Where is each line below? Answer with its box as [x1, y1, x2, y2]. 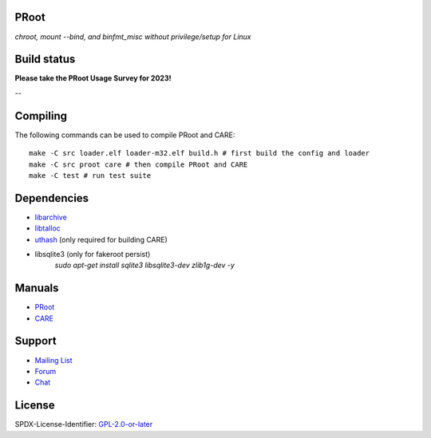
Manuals [14, 282, 59, 295]
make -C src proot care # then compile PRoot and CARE [29, 160, 248, 169]
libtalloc [34, 223, 61, 233]
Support [14, 334, 57, 348]
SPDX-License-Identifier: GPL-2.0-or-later [14, 420, 153, 429]
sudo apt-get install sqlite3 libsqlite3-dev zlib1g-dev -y [54, 260, 235, 270]
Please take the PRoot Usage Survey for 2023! [14, 73, 172, 83]
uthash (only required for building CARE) [34, 235, 168, 244]
